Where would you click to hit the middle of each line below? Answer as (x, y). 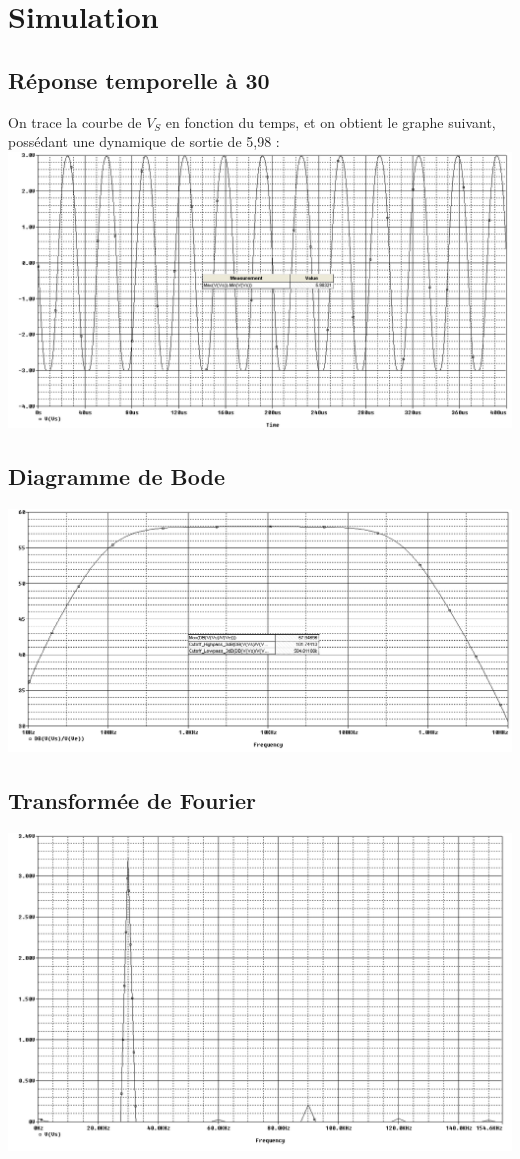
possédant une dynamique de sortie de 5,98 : (144, 141)
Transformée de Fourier (132, 799)
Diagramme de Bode (117, 476)
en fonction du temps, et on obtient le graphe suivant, (330, 121)
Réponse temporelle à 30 (139, 79)
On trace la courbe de (75, 121)
